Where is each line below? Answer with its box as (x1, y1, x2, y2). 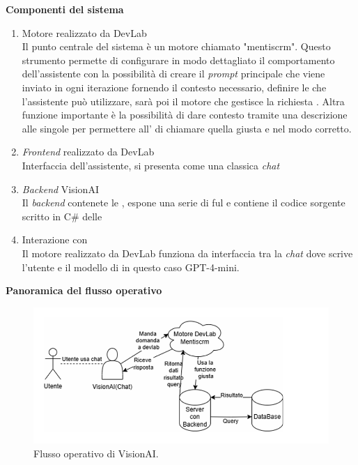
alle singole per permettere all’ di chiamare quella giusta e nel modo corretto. (22, 121, 352, 135)
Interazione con (22, 232, 88, 247)
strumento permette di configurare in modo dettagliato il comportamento (22, 52, 335, 67)
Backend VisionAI (22, 181, 99, 196)
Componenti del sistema (6, 2, 124, 16)
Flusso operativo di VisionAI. (33, 445, 159, 460)
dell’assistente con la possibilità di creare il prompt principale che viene (22, 66, 325, 81)
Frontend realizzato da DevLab (22, 144, 155, 159)
